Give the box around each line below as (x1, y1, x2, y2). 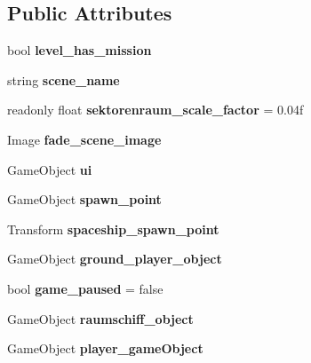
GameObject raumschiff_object (7, 309, 194, 327)
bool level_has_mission (7, 41, 152, 59)
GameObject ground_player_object (7, 249, 222, 268)
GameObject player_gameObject (7, 339, 203, 358)
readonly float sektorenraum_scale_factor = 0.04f (7, 100, 304, 119)
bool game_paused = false (7, 279, 163, 297)
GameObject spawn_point (7, 190, 162, 209)
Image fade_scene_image (7, 130, 162, 148)
